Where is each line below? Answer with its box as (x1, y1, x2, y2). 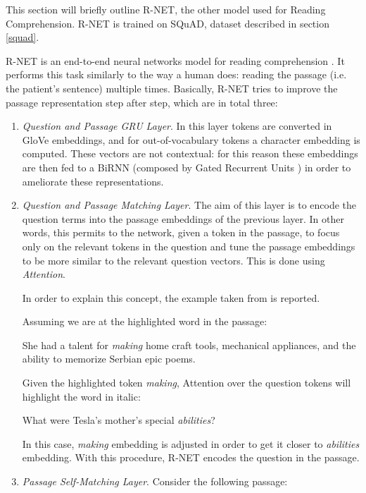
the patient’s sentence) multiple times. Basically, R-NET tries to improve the (6, 80, 338, 95)
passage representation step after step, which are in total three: (6, 95, 278, 109)
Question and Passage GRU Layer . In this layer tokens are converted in (22, 118, 332, 133)
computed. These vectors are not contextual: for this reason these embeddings (22, 146, 358, 161)
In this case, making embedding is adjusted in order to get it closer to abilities (22, 436, 360, 451)
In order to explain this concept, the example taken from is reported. (22, 290, 320, 305)
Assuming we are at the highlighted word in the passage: (22, 314, 267, 329)
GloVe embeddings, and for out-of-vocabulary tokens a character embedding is (22, 132, 360, 147)
